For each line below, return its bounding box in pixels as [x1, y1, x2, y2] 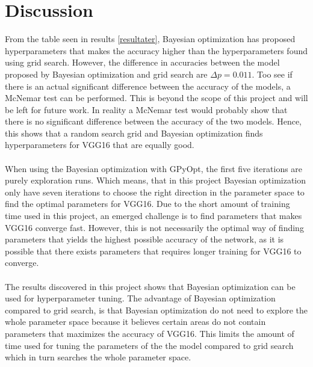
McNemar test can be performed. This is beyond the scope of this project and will [5, 91, 308, 104]
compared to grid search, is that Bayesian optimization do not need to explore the [5, 303, 308, 316]
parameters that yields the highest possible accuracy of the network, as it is [5, 233, 284, 245]
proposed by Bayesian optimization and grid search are [5, 67, 208, 80]
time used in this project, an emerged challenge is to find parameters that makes [5, 209, 302, 222]
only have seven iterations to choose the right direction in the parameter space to [5, 185, 305, 198]
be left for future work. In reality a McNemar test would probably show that [5, 103, 288, 116]
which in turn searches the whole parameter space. [5, 351, 191, 363]
